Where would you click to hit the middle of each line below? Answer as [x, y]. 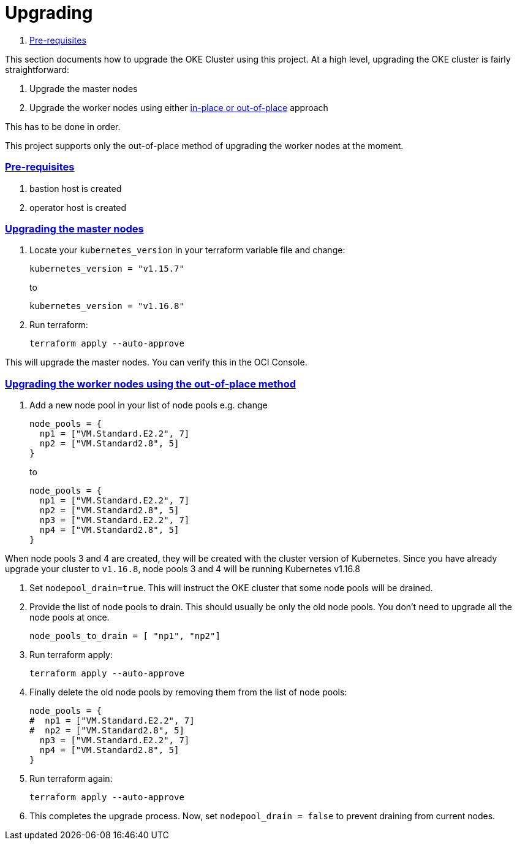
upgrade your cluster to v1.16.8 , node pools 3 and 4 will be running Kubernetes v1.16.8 [183, 569]
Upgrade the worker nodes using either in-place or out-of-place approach [179, 107]
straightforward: [37, 69]
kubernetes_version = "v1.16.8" [107, 306]
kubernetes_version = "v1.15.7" [107, 269]
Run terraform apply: [71, 655]
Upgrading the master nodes [74, 228]
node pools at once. [70, 617]
